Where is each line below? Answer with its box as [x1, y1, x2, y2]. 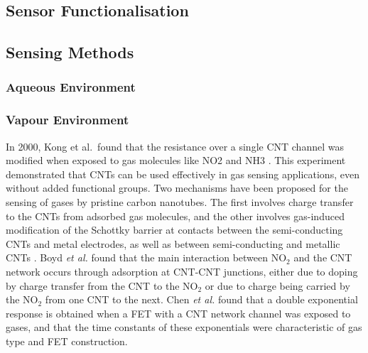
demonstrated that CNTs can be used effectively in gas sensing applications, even [6, 166, 359, 181]
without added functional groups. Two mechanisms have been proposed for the [6, 180, 348, 195]
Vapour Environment [6, 111, 129, 129]
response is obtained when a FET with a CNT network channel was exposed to [6, 305, 351, 320]
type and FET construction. [6, 333, 128, 348]
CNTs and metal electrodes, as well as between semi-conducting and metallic [6, 236, 340, 251]
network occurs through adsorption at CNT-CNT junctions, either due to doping [6, 264, 358, 278]
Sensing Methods [6, 41, 134, 63]
